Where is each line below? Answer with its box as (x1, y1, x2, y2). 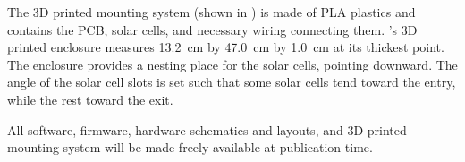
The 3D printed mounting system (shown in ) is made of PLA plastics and (7, 3, 416, 21)
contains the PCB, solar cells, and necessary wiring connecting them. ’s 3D (7, 20, 418, 38)
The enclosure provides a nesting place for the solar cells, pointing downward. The (7, 55, 458, 73)
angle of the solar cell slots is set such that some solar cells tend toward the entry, (7, 72, 456, 91)
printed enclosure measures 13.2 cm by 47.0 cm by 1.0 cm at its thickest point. (7, 38, 444, 56)
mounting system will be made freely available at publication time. (7, 138, 373, 157)
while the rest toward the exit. (7, 90, 173, 108)
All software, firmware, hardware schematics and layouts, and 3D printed (7, 120, 407, 139)
